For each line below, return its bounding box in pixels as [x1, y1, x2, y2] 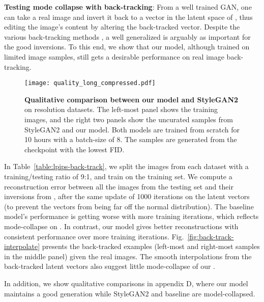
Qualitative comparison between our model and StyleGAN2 [24, 94, 239, 104]
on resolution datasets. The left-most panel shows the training [24, 104, 218, 115]
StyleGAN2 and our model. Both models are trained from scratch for [24, 124, 240, 134]
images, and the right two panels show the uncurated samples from [24, 114, 233, 124]
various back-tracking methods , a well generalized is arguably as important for [4, 31, 251, 42]
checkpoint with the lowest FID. [24, 144, 125, 154]
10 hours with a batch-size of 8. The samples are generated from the [24, 134, 237, 145]
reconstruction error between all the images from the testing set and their [4, 181, 233, 191]
